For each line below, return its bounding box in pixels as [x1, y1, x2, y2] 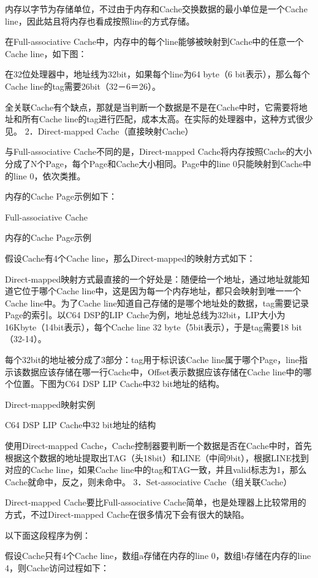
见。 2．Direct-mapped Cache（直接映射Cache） [5, 124, 194, 137]
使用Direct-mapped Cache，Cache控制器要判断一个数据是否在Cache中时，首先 [5, 439, 312, 452]
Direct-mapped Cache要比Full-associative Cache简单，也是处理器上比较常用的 [5, 496, 306, 509]
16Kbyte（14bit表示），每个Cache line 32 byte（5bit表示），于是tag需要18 [5, 320, 289, 333]
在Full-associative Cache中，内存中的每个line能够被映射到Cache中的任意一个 [5, 35, 304, 48]
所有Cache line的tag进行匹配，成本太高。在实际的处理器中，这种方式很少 [21, 112, 313, 125]
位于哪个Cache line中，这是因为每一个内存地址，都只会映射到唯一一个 [21, 284, 301, 297]
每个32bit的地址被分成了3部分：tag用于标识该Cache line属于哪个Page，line [5, 353, 300, 366]
